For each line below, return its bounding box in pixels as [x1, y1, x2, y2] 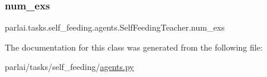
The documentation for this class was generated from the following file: [5, 41, 263, 53]
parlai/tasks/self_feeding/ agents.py [5, 61, 134, 73]
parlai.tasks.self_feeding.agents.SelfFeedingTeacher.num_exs [5, 21, 225, 34]
